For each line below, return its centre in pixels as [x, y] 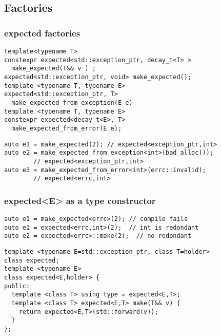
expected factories [42, 33]
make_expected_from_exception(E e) [72, 102]
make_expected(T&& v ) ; [54, 69]
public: [17, 286]
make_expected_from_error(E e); [67, 128]
